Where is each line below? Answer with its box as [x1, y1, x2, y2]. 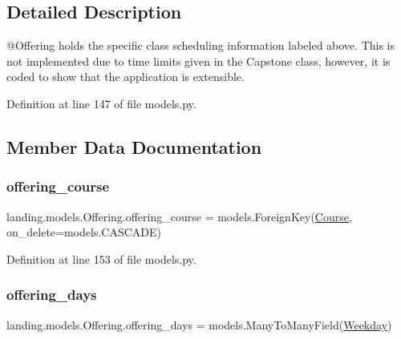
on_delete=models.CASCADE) [6, 224, 161, 240]
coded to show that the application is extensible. [6, 68, 245, 85]
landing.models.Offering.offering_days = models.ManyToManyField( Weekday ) [6, 316, 392, 333]
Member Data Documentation [6, 134, 262, 159]
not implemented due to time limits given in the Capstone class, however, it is [6, 52, 391, 69]
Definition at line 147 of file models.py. [6, 95, 196, 111]
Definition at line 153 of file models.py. [6, 250, 196, 267]
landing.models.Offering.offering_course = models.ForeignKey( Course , [6, 208, 352, 224]
